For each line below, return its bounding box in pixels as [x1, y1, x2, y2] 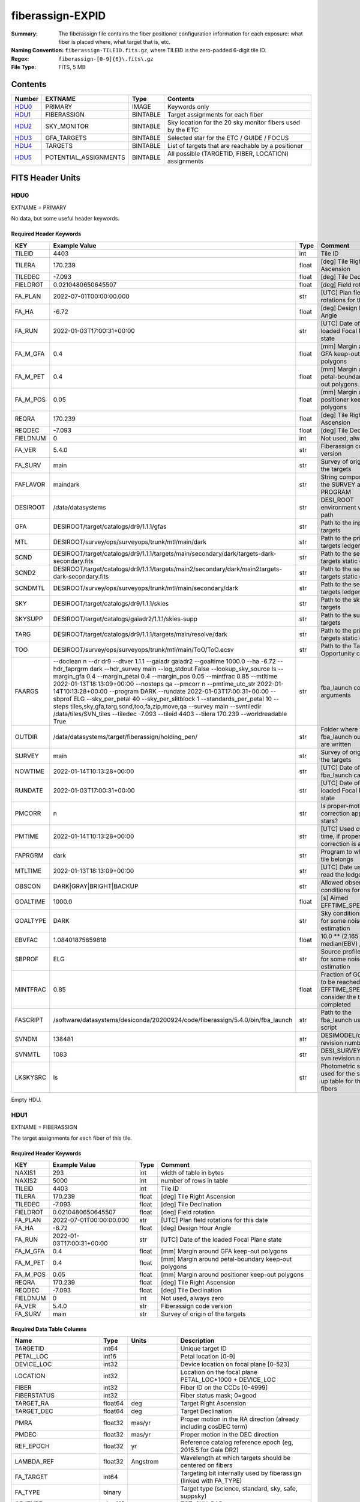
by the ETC [167, 126, 199, 135]
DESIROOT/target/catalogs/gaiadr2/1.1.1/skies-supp [53, 615, 198, 623]
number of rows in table [161, 1176, 229, 1185]
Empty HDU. [11, 1096, 42, 1103]
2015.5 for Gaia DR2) [180, 1446, 239, 1454]
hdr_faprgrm [53, 664, 88, 673]
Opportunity [320, 649, 355, 657]
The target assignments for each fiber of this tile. [11, 1134, 132, 1142]
